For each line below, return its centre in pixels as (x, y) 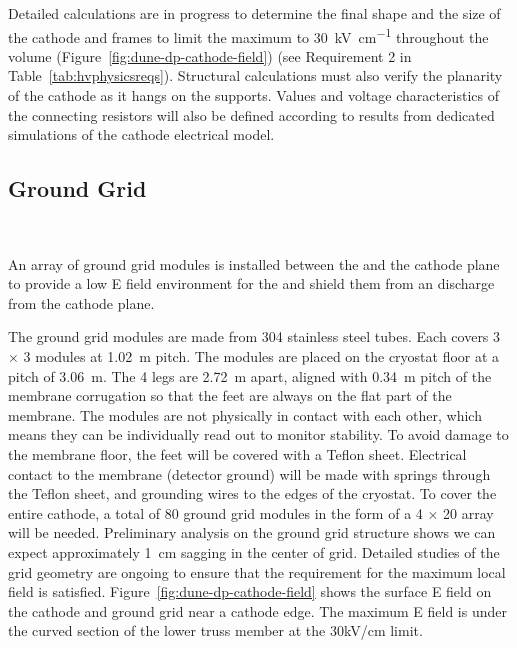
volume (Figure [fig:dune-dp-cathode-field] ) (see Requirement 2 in (210, 55)
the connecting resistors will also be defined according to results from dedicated (251, 114)
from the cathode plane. (81, 302)
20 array (468, 512)
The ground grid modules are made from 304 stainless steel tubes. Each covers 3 (254, 336)
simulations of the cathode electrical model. (141, 134)
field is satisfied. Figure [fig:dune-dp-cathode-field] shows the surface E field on (250, 591)
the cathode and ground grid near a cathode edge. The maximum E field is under (257, 610)
